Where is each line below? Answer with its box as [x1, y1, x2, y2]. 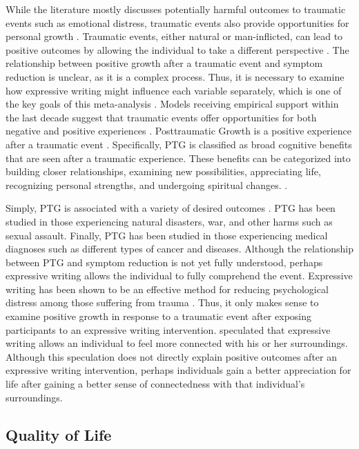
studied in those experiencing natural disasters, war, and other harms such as [6, 214, 333, 228]
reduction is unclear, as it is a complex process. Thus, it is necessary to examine [6, 69, 345, 83]
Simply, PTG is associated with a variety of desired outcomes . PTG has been [6, 201, 336, 215]
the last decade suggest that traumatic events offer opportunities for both [6, 110, 317, 124]
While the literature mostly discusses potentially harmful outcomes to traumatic [6, 2, 346, 16]
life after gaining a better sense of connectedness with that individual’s [6, 377, 305, 391]
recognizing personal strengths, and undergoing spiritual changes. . [6, 177, 288, 192]
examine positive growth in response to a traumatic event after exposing [6, 309, 312, 323]
